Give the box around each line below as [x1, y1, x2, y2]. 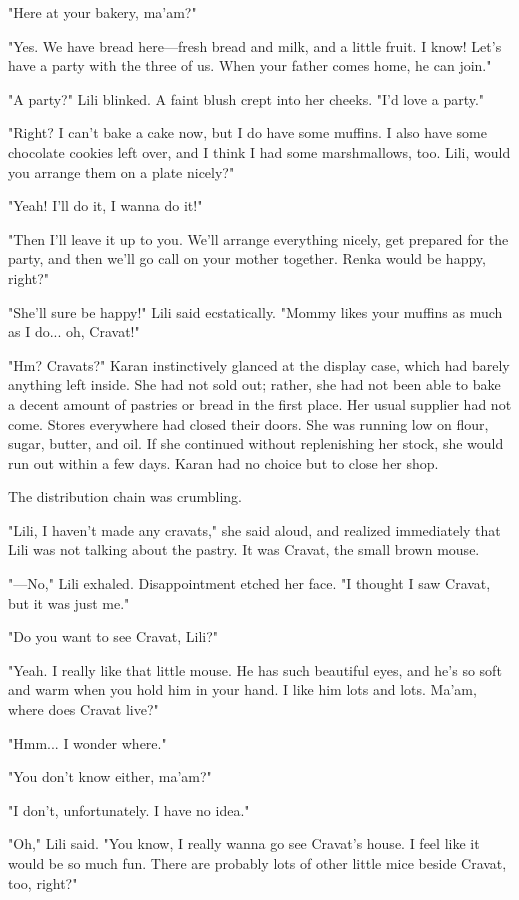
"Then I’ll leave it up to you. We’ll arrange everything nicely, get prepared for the [8, 228, 509, 249]
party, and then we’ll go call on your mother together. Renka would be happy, [8, 248, 486, 269]
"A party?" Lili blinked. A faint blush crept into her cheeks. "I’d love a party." [8, 88, 485, 109]
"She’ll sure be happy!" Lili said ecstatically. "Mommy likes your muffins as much [8, 301, 503, 322]
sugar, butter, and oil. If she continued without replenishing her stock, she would [8, 433, 504, 454]
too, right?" [8, 872, 78, 893]
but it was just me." [8, 592, 130, 613]
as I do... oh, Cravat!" [8, 321, 140, 342]
